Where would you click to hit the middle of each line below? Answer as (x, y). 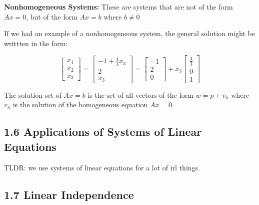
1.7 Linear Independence (69, 194)
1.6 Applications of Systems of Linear (103, 132)
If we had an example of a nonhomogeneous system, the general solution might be (129, 33)
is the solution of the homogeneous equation (80, 105)
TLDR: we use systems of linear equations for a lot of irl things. (102, 167)
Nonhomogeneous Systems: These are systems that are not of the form (118, 7)
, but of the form (52, 16)
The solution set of (33, 94)
